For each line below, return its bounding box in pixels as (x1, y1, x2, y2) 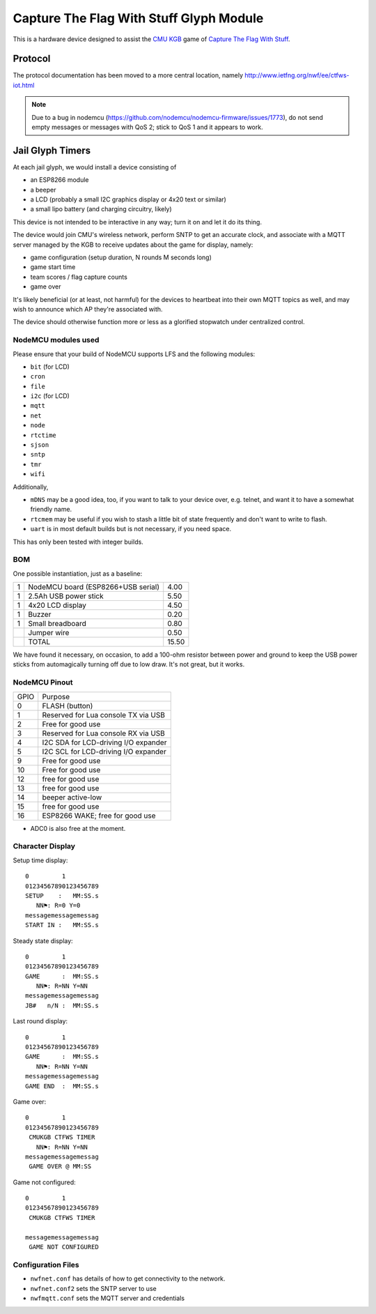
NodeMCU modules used (13, 335, 100, 345)
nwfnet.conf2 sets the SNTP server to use (30, 1284, 157, 1292)
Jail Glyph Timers (13, 144, 91, 156)
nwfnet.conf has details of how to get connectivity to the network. (30, 1274, 226, 1283)
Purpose (42, 692, 70, 701)
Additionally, (13, 482, 49, 491)
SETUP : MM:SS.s (25, 892, 99, 899)
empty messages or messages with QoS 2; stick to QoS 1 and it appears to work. (31, 123, 264, 132)
